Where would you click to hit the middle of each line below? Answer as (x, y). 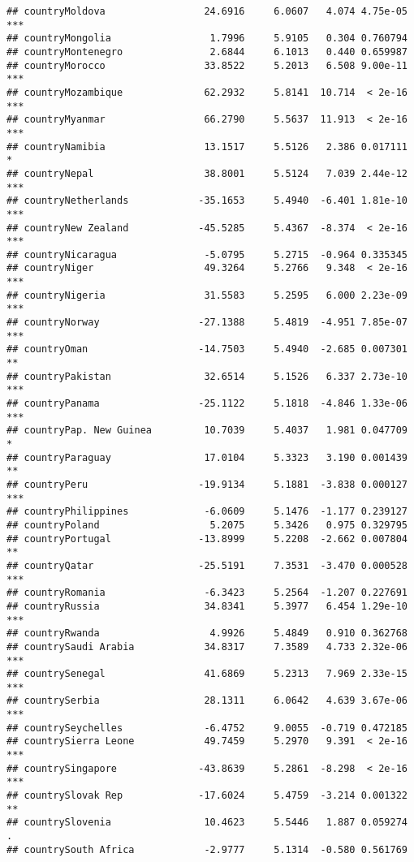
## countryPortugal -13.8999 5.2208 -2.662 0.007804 (207, 539)
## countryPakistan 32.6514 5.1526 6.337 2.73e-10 (207, 376)
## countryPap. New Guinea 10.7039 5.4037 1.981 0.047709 (207, 431)
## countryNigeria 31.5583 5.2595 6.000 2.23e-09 (207, 295)
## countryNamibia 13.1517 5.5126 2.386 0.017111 (207, 147)
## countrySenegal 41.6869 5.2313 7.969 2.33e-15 (207, 674)
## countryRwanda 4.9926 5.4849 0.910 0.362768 (207, 634)
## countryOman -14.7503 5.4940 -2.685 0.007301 (207, 349)
